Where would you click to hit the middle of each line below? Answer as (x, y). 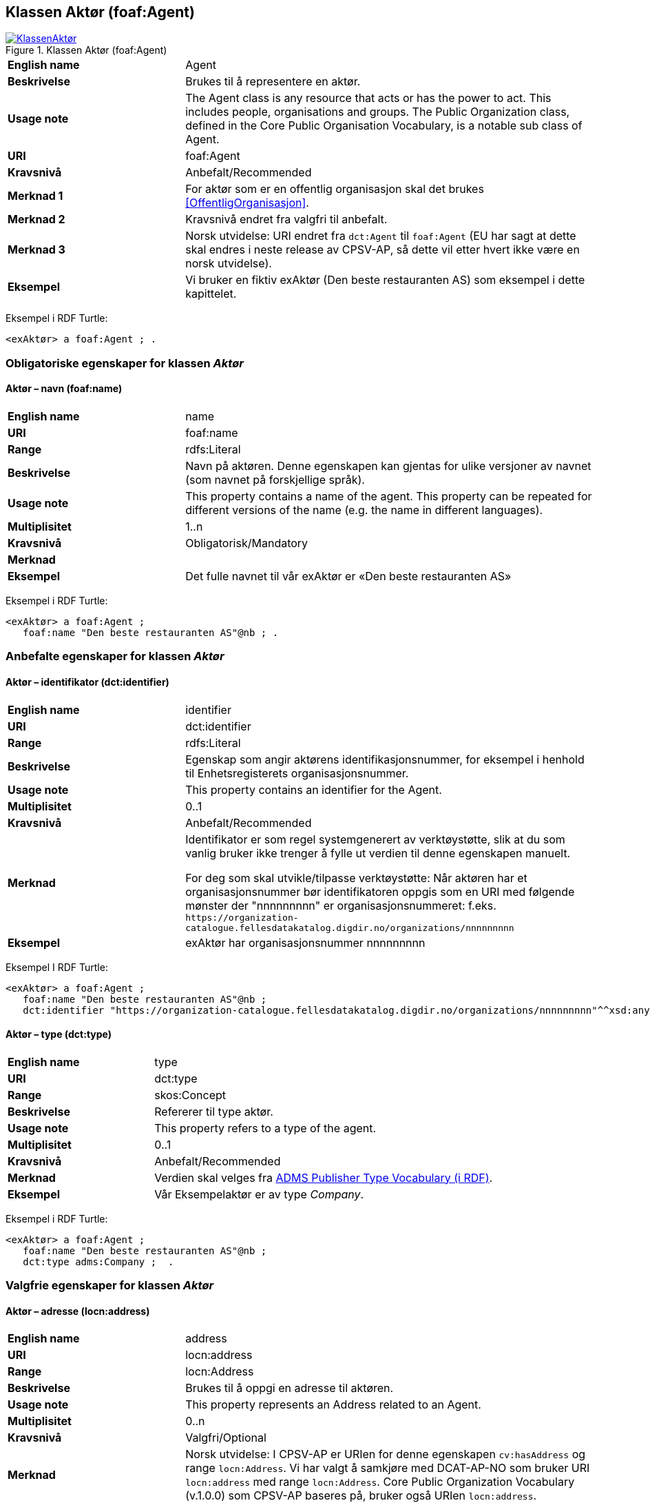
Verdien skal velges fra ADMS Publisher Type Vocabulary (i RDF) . (324, 1177)
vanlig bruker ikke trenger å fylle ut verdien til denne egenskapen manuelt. (378, 853)
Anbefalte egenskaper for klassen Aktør (115, 656)
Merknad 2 (36, 219)
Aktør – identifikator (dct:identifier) (87, 682)
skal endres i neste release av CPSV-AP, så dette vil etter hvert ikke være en (382, 250)
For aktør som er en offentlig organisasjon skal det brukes (335, 189)
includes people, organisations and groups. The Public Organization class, (378, 112)
